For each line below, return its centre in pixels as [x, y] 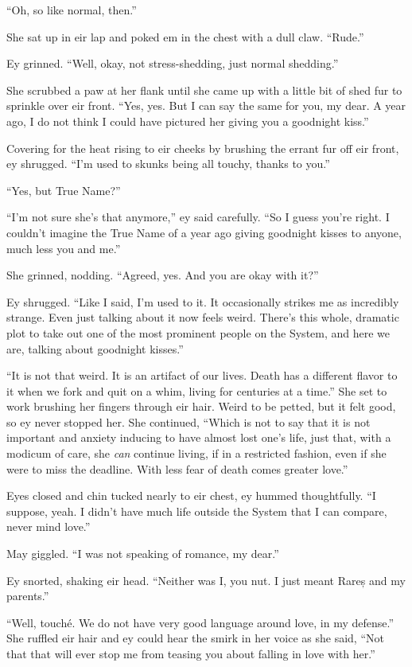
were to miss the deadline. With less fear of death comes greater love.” [177, 468]
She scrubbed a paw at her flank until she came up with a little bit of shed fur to [204, 90]
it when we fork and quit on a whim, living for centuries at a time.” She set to [197, 390]
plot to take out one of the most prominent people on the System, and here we [198, 332]
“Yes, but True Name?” [64, 190]
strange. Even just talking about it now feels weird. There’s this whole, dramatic [203, 317]
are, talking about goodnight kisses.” [95, 348]
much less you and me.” [64, 248]
